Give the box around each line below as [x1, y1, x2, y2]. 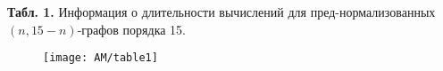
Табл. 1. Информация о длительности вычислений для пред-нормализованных [7, 3, 436, 20]
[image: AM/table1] [43, 51, 158, 65]
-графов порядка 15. [77, 20, 187, 38]
